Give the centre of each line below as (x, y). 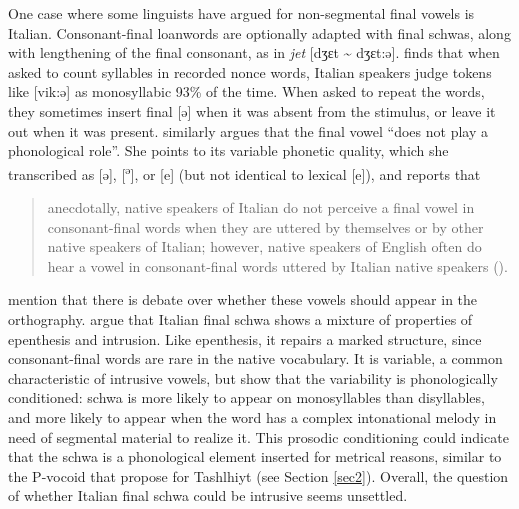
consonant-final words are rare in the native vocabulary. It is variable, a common (255, 358)
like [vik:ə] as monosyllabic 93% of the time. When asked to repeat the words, (246, 91)
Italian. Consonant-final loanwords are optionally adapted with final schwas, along (259, 32)
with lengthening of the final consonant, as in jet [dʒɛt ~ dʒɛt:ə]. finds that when (254, 52)
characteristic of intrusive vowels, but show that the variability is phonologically (253, 377)
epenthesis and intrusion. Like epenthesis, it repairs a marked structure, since (245, 338)
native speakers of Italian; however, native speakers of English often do (264, 246)
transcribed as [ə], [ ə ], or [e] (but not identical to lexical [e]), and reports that (244, 172)
